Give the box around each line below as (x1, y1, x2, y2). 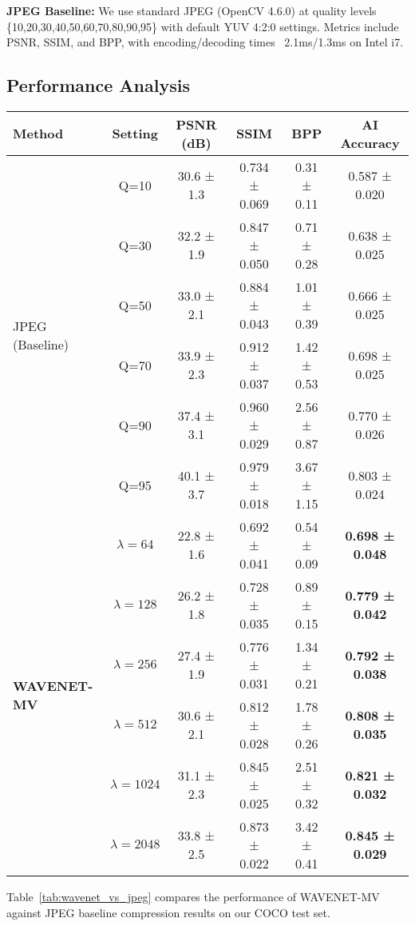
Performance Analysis (6, 73, 190, 98)
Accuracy (340, 133, 400, 152)
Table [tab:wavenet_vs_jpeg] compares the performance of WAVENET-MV (6, 888, 380, 904)
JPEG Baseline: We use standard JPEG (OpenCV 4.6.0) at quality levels (6, 2, 377, 18)
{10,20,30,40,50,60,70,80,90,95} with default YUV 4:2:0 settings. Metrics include (6, 18, 399, 34)
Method (13, 124, 64, 143)
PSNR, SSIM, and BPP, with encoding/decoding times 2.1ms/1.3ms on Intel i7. (6, 34, 404, 50)
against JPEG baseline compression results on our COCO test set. (6, 904, 330, 920)
